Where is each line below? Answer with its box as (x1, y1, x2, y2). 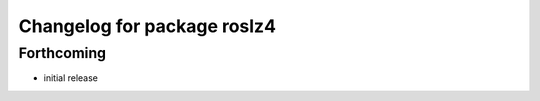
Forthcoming (18, 44, 107, 62)
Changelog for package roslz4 (18, 15, 277, 37)
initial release (43, 72, 99, 84)
